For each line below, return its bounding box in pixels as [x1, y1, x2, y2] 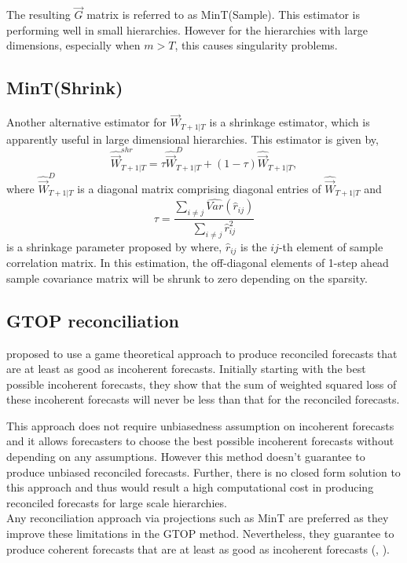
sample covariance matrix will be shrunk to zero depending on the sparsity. [6, 269, 368, 286]
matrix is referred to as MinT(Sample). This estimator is [86, 6, 360, 23]
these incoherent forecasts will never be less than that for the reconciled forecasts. [6, 391, 400, 408]
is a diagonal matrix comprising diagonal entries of [77, 180, 321, 196]
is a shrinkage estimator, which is [209, 114, 370, 130]
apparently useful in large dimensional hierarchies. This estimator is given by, [6, 130, 379, 147]
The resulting [6, 6, 71, 23]
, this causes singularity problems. [174, 37, 338, 53]
